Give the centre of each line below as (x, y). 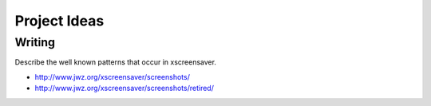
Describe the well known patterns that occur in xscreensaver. (116, 62)
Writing (35, 42)
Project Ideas (59, 21)
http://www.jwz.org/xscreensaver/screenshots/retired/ (125, 88)
